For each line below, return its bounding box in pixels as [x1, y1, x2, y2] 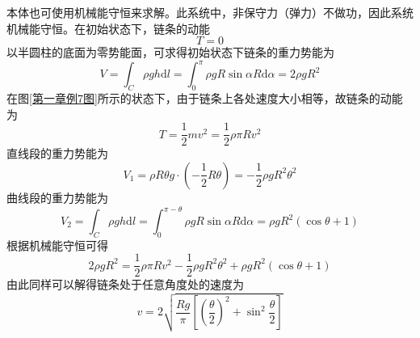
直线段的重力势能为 [6, 145, 108, 162]
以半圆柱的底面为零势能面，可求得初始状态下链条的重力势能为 [6, 44, 334, 61]
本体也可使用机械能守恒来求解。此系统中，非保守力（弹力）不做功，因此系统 [6, 4, 414, 20]
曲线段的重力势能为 [6, 188, 108, 205]
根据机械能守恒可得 [6, 236, 108, 253]
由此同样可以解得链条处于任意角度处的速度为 [6, 276, 244, 293]
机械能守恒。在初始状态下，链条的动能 [6, 19, 210, 36]
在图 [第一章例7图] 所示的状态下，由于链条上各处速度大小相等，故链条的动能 [6, 90, 403, 107]
